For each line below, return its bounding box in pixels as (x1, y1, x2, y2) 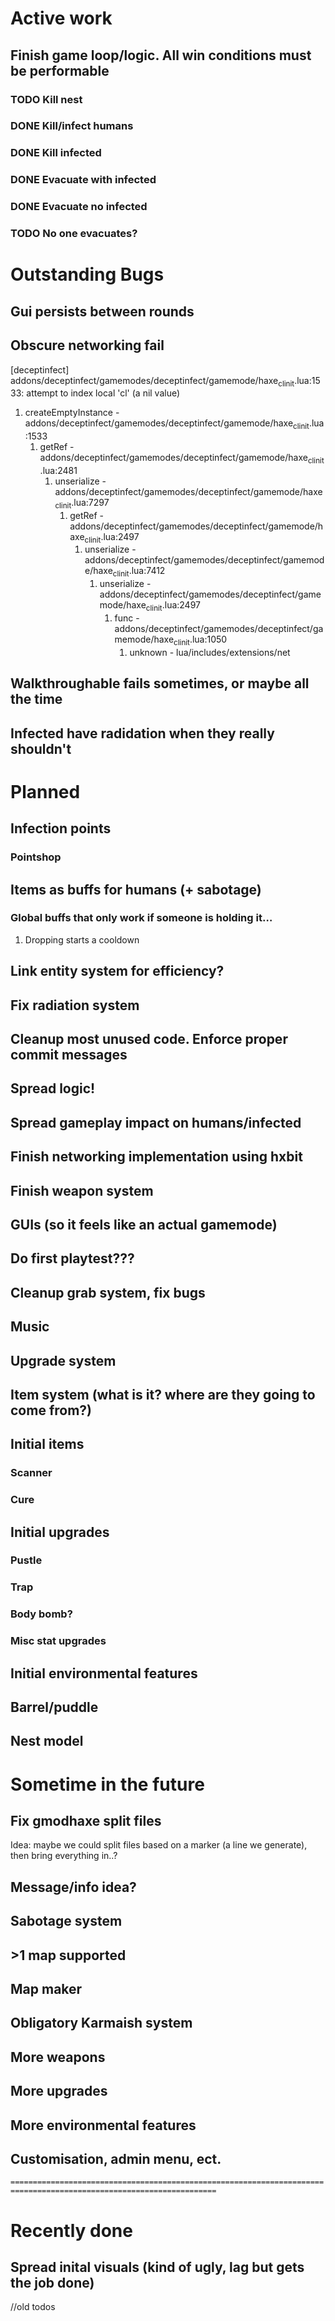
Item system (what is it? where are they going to (10, 1386, 316, 1403)
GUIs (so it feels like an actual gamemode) (10, 1216, 278, 1233)
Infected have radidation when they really (10, 725, 275, 742)
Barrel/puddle (10, 1699, 99, 1716)
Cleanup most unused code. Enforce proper (10, 1031, 288, 1048)
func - (114, 612, 140, 624)
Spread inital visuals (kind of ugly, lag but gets (10, 2258, 305, 2276)
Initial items (10, 1436, 85, 1453)
